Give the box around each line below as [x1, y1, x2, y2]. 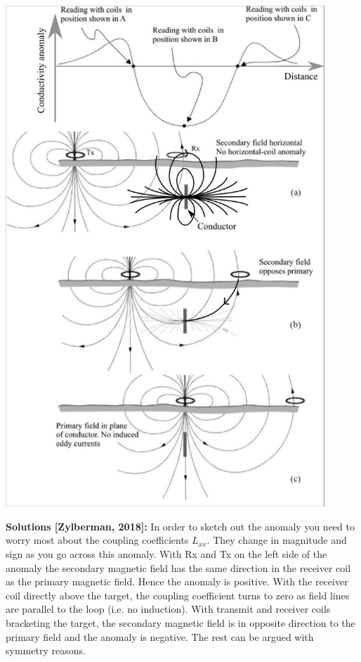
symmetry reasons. [6, 643, 86, 658]
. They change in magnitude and [206, 533, 347, 547]
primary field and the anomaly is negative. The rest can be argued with [6, 629, 314, 644]
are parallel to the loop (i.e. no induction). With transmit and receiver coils [6, 601, 331, 616]
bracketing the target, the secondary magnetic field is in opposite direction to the [6, 616, 355, 630]
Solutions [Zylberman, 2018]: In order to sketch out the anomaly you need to [6, 518, 355, 533]
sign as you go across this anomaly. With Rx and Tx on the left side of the [6, 547, 327, 561]
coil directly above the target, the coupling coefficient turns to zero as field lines [6, 587, 350, 602]
